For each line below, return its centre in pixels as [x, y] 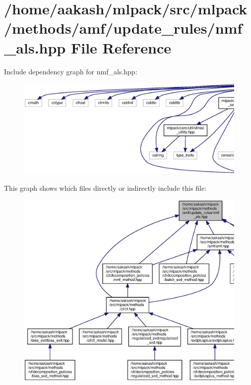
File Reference [121, 47]
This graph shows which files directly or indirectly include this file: [105, 188]
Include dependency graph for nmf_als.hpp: [71, 71]
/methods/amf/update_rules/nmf [123, 28]
